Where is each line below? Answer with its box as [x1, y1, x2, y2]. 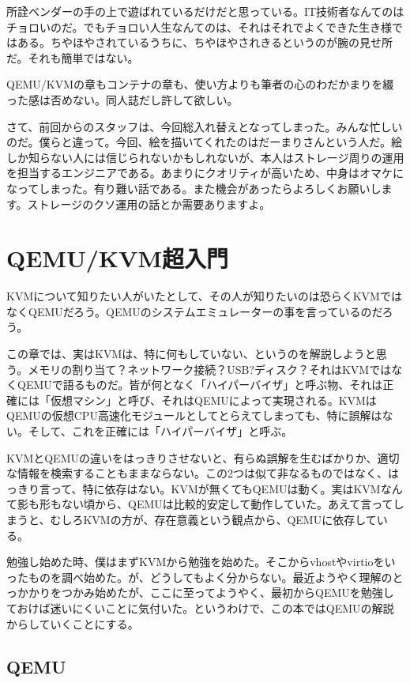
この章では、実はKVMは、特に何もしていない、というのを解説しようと [6, 345, 376, 362]
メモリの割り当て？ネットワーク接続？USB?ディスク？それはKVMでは [28, 360, 392, 377]
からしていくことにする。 [6, 615, 139, 632]
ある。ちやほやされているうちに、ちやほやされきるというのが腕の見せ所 [17, 34, 393, 51]
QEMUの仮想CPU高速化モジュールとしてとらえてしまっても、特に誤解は [6, 407, 382, 424]
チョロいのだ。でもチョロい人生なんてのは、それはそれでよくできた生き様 [6, 18, 393, 35]
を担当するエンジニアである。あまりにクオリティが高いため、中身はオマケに [6, 164, 404, 181]
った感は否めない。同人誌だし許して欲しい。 [6, 91, 239, 108]
